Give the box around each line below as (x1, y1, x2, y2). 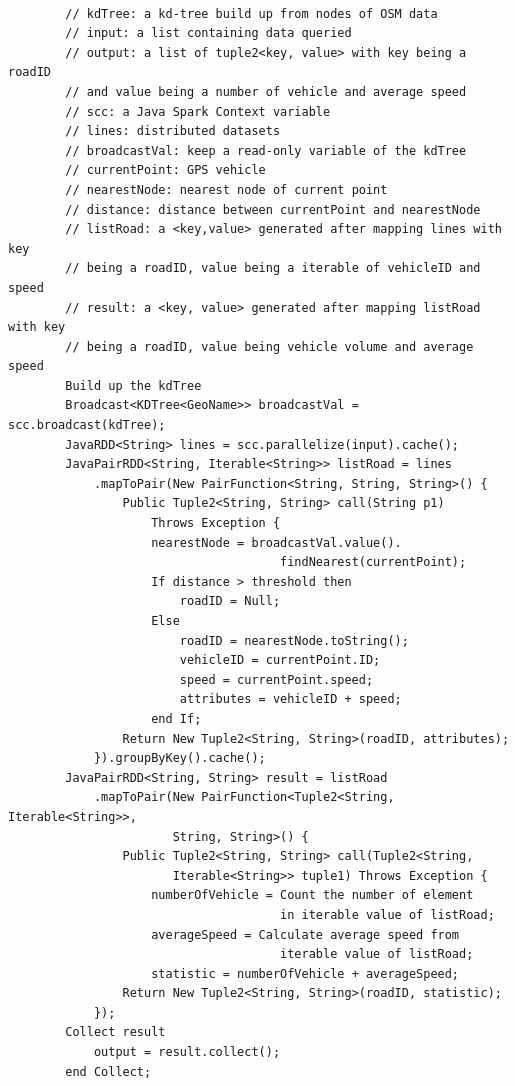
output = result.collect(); (93, 1045, 281, 1060)
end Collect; (65, 1064, 152, 1079)
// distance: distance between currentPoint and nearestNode (65, 202, 481, 217)
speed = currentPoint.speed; (179, 672, 374, 687)
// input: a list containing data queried (65, 26, 352, 41)
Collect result (65, 1025, 166, 1040)
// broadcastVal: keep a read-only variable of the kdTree (65, 143, 467, 158)
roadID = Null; (179, 594, 281, 609)
